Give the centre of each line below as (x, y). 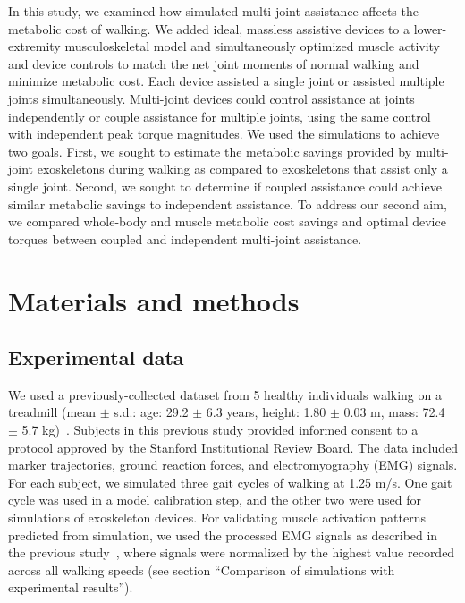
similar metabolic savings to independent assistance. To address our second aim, (228, 204)
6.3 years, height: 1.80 (266, 412)
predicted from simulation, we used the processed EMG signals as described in (223, 535)
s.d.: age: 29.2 (151, 412)
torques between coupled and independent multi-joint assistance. (185, 238)
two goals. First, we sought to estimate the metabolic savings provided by (210, 151)
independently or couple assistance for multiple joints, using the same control (220, 116)
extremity (34, 46)
